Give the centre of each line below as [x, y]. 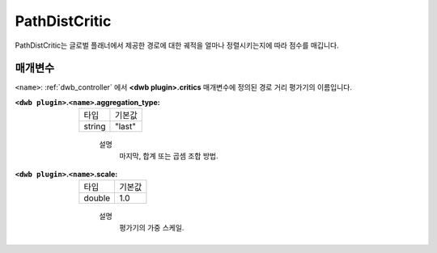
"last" [125, 127]
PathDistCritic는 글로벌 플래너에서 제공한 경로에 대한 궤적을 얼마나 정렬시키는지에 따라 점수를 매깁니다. [177, 45]
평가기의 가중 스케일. [152, 227]
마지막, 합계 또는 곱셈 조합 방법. [169, 156]
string [95, 127]
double [97, 198]
